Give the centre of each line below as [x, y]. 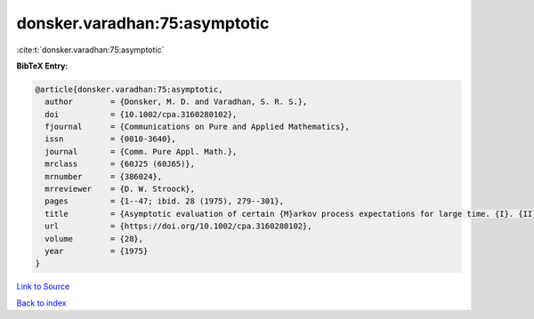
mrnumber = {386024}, [104, 176]
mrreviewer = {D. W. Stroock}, [120, 189]
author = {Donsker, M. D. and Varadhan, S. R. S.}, [176, 102]
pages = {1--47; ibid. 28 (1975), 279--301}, [165, 201]
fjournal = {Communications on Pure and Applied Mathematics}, [198, 127]
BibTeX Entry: [42, 66]
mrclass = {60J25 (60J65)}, [120, 164]
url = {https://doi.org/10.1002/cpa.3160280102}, [178, 226]
